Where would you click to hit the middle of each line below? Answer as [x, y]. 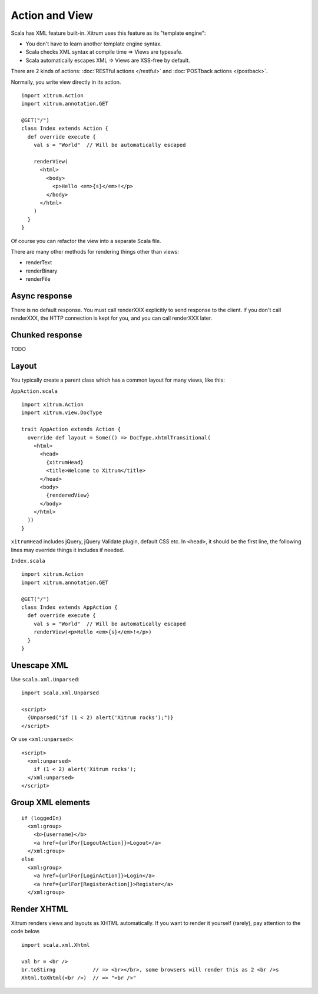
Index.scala [28, 561]
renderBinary [42, 271]
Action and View [52, 15]
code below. [26, 931]
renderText [39, 263]
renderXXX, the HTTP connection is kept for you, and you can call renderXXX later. [112, 318]
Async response [42, 296]
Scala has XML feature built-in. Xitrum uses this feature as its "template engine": [108, 33]
